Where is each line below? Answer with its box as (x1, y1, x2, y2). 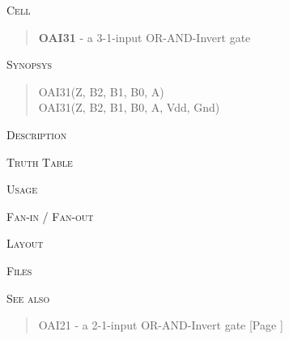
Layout (6, 235, 44, 252)
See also (6, 289, 50, 306)
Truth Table (6, 153, 73, 170)
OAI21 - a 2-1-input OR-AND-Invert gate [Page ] (38, 317, 283, 334)
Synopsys (6, 56, 52, 73)
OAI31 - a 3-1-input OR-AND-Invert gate (38, 28, 251, 45)
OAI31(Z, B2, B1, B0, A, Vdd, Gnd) (38, 99, 220, 116)
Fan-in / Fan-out (6, 207, 94, 224)
